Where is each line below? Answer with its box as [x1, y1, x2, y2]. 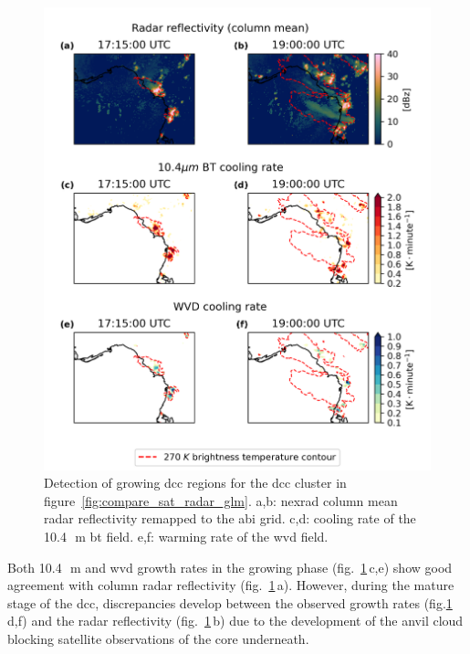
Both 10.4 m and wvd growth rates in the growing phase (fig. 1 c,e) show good [7, 557, 453, 576]
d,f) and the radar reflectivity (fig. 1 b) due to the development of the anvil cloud [7, 611, 464, 630]
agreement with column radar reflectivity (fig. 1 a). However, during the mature [7, 575, 454, 595]
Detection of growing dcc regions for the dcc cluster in [44, 473, 347, 492]
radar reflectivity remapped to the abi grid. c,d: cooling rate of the [44, 509, 416, 528]
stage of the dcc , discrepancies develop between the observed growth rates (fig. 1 [7, 593, 453, 612]
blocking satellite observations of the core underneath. [7, 628, 309, 648]
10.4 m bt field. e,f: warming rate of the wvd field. [44, 526, 329, 545]
